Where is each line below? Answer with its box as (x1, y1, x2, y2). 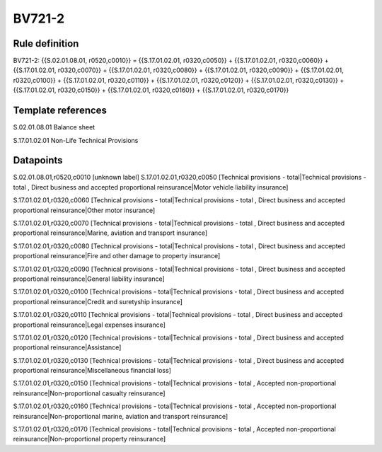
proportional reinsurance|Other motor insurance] (13, 206, 156, 214)
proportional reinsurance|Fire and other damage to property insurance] (13, 252, 221, 260)
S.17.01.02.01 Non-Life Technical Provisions (13, 136, 139, 144)
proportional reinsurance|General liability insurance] (13, 274, 166, 283)
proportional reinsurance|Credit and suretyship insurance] (13, 297, 183, 306)
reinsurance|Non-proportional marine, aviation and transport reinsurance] (13, 412, 228, 420)
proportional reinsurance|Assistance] (13, 343, 122, 352)
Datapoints (13, 154, 63, 166)
